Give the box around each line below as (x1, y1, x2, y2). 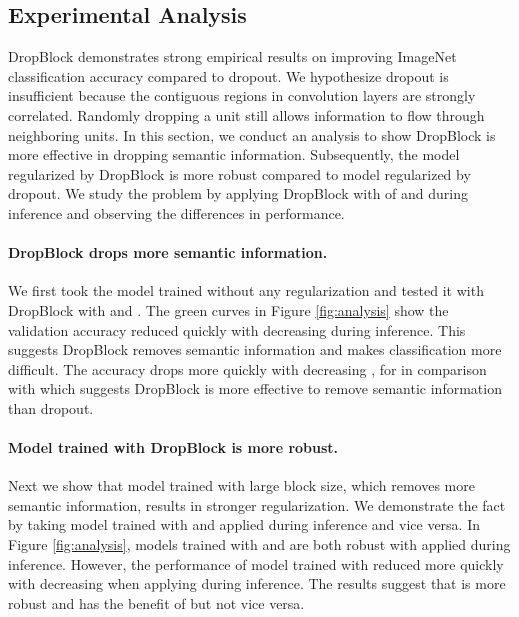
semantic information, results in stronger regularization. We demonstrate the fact (8, 494, 506, 515)
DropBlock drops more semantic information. (8, 242, 328, 263)
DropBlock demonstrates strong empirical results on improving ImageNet (8, 46, 457, 67)
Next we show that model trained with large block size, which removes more (8, 475, 475, 496)
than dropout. (8, 397, 94, 418)
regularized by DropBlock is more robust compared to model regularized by (8, 163, 471, 184)
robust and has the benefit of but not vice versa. (8, 592, 305, 613)
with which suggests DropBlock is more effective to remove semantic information (8, 378, 502, 399)
